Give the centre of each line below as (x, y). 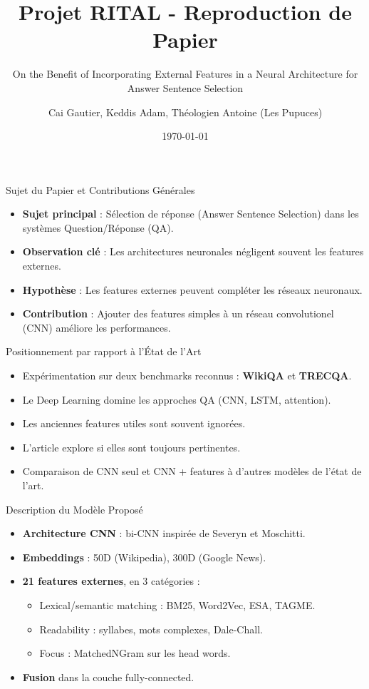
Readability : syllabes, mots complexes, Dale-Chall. (151, 629)
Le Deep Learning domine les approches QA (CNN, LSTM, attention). (177, 399)
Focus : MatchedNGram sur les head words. (135, 653)
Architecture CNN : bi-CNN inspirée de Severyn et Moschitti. (164, 533)
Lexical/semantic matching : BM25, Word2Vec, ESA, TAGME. (177, 604)
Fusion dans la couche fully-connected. (108, 677)
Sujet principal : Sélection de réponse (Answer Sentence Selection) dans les (191, 214)
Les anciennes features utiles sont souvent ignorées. (134, 423)
